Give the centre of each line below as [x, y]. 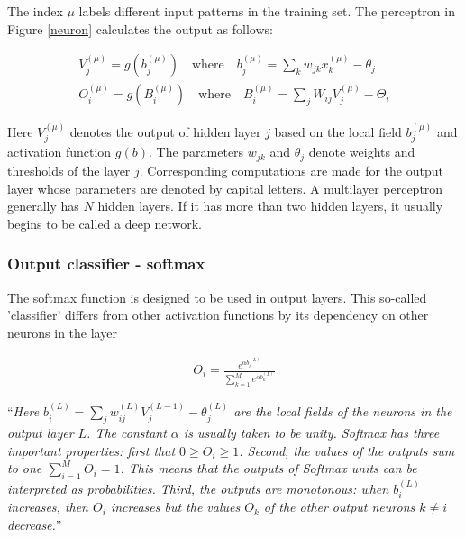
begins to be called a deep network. [105, 223]
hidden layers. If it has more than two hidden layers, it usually [270, 206]
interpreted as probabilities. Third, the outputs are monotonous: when [198, 488]
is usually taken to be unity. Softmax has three [311, 433]
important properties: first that [91, 450]
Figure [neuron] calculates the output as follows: [140, 28]
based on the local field [338, 132]
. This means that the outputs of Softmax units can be [269, 468]
